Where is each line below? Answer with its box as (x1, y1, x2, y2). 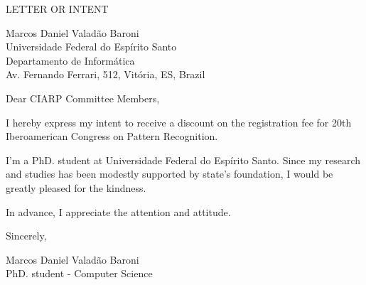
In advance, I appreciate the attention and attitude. (6, 204, 231, 219)
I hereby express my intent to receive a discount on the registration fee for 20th (6, 114, 352, 129)
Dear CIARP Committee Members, (6, 90, 160, 105)
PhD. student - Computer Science (6, 266, 153, 281)
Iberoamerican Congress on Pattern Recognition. (6, 129, 218, 144)
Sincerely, (6, 228, 47, 243)
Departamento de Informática (6, 53, 135, 68)
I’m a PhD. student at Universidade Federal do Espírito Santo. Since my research (6, 152, 361, 167)
